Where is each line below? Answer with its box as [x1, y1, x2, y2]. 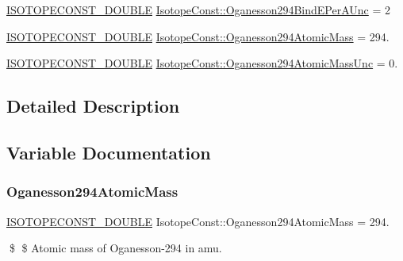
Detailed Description [6, 94, 180, 118]
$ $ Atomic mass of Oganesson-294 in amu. [9, 240, 222, 256]
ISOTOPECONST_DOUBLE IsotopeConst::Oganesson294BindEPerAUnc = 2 [6, 2, 390, 17]
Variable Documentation [6, 140, 211, 164]
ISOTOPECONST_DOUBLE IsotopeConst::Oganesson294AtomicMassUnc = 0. [6, 55, 398, 71]
